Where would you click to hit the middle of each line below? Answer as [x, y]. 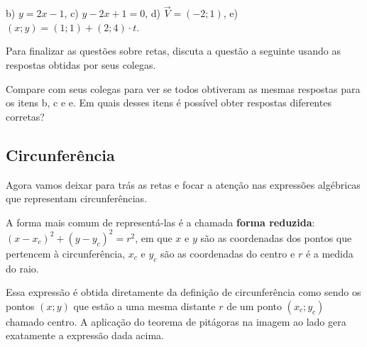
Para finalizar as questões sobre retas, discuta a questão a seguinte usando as [174, 51]
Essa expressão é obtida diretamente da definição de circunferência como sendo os [183, 292]
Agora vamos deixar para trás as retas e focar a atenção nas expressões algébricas [183, 184]
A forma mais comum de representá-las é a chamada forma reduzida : [160, 222]
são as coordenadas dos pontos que [276, 237]
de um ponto [254, 305]
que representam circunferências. [77, 198]
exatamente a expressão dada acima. [85, 335]
